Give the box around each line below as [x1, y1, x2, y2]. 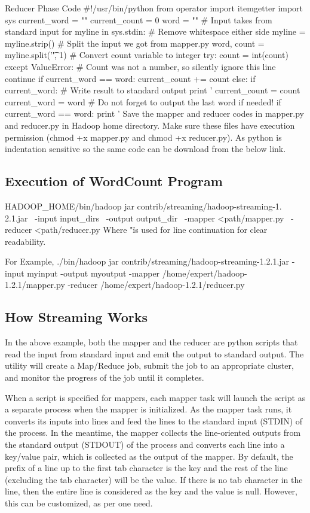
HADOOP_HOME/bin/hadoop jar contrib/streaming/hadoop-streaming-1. [5, 199, 282, 212]
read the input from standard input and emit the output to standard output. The [5, 347, 304, 360]
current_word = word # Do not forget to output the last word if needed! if [5, 95, 281, 108]
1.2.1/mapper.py [5, 278, 65, 291]
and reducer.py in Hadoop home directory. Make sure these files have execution [5, 119, 295, 131]
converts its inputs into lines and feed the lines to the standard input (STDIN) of [5, 414, 303, 427]
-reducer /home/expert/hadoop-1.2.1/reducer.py [67, 278, 245, 291]
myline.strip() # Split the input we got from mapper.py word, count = [5, 37, 265, 49]
